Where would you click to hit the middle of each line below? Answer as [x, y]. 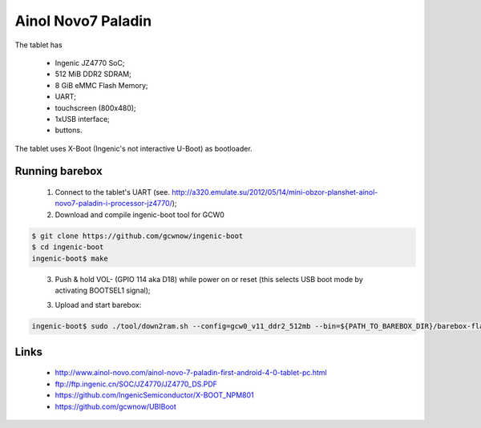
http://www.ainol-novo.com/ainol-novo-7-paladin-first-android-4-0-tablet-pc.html [191, 373]
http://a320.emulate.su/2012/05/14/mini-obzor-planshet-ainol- [275, 192]
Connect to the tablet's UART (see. [112, 192]
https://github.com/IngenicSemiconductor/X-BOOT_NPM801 [154, 395]
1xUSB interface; [82, 119]
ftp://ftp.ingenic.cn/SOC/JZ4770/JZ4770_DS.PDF [136, 384]
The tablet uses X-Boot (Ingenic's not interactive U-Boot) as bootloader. [133, 148]
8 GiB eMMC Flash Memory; [101, 85]
